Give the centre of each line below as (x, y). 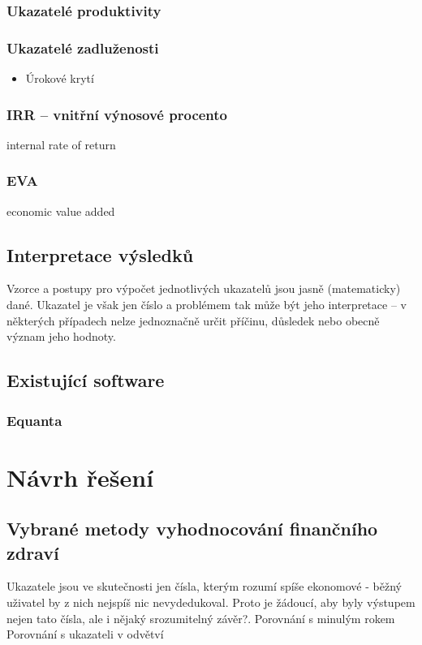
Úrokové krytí (60, 78)
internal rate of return (61, 144)
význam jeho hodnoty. (61, 336)
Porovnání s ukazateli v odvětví (85, 634)
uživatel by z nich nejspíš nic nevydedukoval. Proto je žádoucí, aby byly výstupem (211, 602)
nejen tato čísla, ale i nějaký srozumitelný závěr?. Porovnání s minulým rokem (201, 618)
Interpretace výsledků (100, 254)
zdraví (33, 552)
